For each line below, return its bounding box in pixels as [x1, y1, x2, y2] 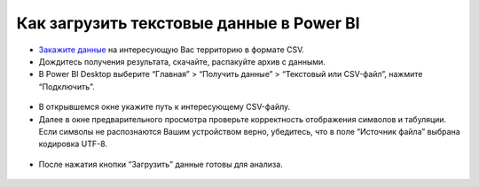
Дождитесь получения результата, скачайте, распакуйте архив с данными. [38, 56, 326, 66]
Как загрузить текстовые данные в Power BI [16, 13, 360, 33]
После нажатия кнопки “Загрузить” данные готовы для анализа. [38, 159, 283, 169]
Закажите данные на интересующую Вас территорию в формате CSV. [38, 44, 305, 55]
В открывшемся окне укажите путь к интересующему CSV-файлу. [38, 102, 291, 113]
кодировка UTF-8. [38, 138, 108, 150]
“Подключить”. [38, 81, 95, 92]
